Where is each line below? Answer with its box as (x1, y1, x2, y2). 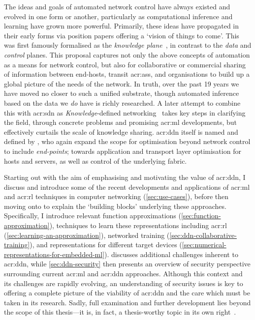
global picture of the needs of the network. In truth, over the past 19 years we (4, 78, 239, 88)
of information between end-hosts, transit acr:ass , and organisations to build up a (4, 69, 250, 79)
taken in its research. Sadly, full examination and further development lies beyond (4, 297, 251, 307)
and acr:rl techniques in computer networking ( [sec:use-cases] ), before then (4, 191, 228, 202)
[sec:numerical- (182, 239, 226, 250)
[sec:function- (181, 210, 221, 221)
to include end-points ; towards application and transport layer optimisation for (4, 145, 241, 156)
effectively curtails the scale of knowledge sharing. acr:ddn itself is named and (4, 126, 238, 137)
